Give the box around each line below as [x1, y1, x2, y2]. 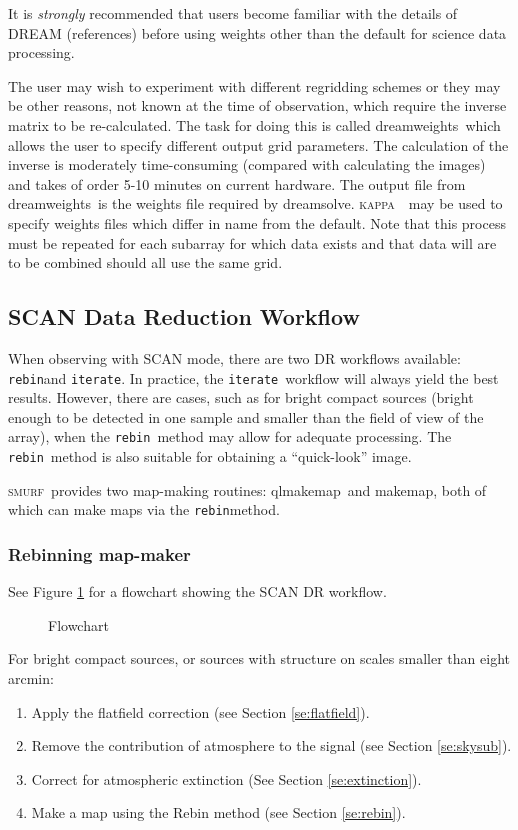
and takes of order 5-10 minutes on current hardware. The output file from [8, 173, 466, 194]
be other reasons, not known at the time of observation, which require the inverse [8, 95, 507, 116]
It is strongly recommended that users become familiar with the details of [8, 3, 458, 23]
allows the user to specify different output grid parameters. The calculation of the [8, 134, 509, 155]
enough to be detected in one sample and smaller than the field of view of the [8, 406, 484, 427]
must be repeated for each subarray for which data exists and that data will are [8, 232, 497, 253]
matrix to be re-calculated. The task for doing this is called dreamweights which [8, 114, 501, 135]
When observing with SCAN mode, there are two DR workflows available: [8, 347, 461, 368]
